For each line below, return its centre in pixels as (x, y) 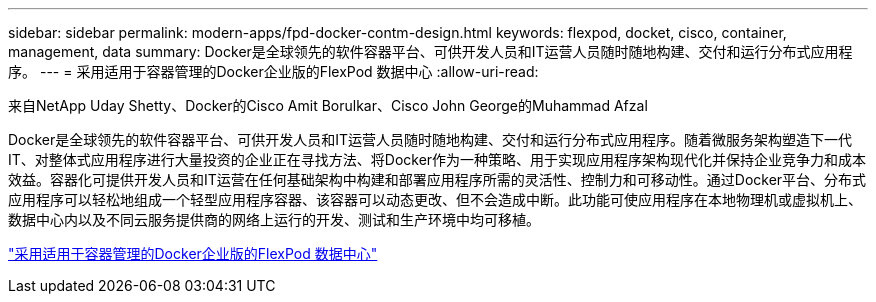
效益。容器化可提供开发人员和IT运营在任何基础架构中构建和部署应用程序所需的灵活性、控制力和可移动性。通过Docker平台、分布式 (437, 179)
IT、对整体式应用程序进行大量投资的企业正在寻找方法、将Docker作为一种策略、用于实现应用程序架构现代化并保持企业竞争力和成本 (437, 159)
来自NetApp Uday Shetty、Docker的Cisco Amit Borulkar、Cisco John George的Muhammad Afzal (328, 105)
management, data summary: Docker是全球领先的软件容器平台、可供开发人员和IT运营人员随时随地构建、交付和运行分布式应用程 (430, 51)
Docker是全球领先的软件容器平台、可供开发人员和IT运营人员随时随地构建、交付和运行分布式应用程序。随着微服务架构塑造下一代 (430, 139)
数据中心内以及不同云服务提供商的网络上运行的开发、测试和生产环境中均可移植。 (274, 219)
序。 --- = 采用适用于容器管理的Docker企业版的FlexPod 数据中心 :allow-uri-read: (273, 71)
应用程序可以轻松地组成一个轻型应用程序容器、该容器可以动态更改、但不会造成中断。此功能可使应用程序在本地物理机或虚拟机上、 (435, 199)
